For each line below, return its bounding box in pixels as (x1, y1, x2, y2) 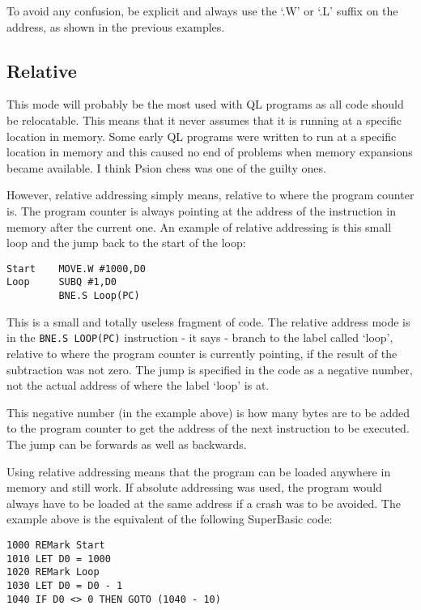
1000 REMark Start (6, 539, 105, 551)
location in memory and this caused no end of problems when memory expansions (6, 143, 413, 160)
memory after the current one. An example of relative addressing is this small (6, 218, 392, 235)
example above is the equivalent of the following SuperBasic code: (6, 510, 333, 527)
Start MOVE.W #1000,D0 (6, 262, 146, 275)
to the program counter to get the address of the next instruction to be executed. (6, 420, 410, 437)
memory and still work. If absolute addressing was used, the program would (6, 479, 382, 496)
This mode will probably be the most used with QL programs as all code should (6, 96, 404, 113)
